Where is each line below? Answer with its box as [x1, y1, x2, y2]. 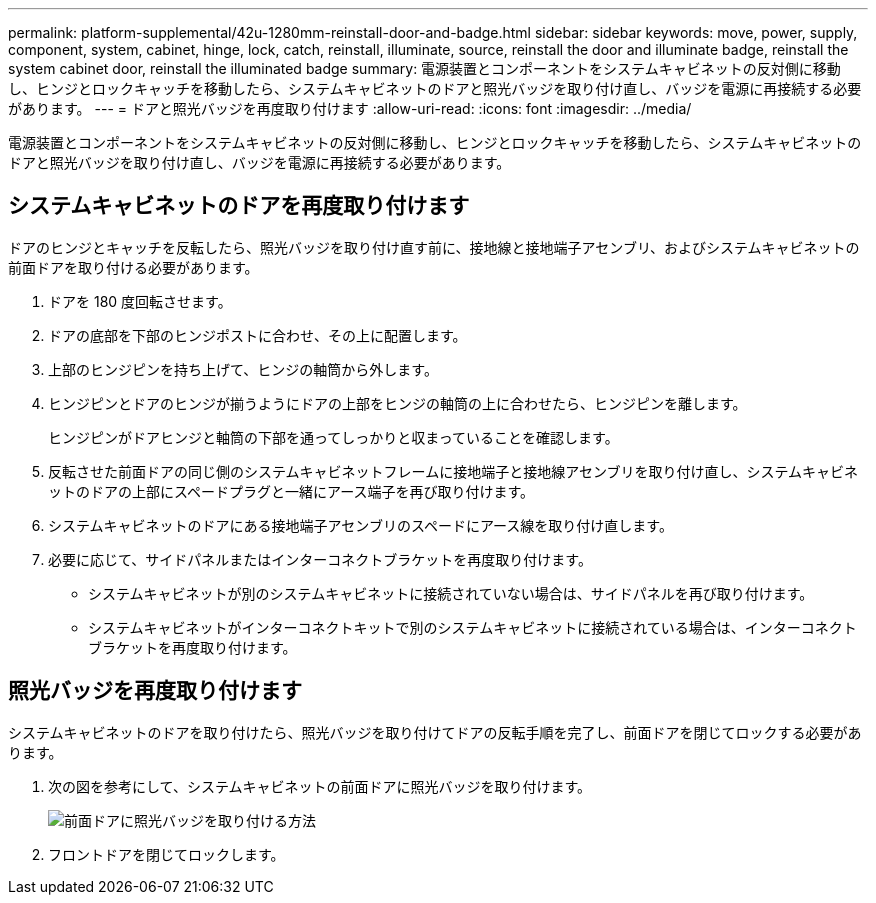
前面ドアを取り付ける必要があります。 [8, 258, 259, 276]
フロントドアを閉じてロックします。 [48, 845, 285, 863]
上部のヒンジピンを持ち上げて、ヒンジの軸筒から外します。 [48, 360, 438, 378]
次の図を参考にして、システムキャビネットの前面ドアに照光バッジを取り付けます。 [48, 777, 592, 795]
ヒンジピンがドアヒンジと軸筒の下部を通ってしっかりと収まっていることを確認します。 [48, 428, 619, 446]
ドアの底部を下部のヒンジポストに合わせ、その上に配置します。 [48, 326, 467, 344]
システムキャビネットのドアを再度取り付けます [8, 193, 470, 219]
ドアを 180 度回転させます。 [48, 292, 232, 310]
